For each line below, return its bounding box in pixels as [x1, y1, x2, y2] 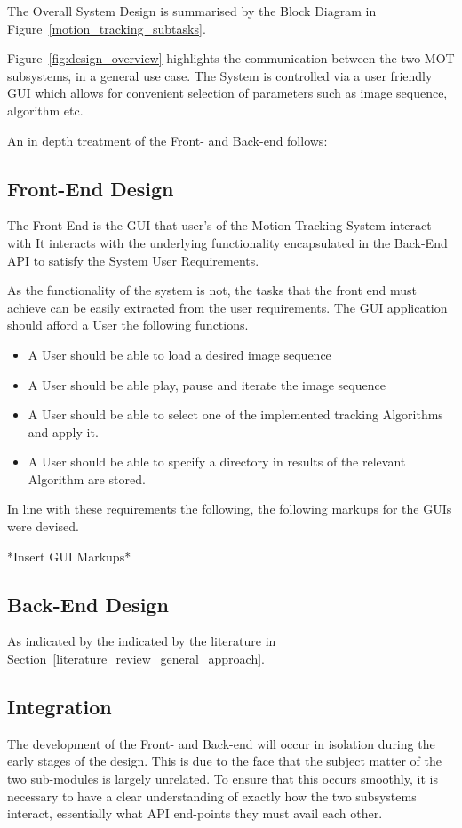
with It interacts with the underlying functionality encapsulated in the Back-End [7, 233, 448, 251]
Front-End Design [7, 174, 174, 202]
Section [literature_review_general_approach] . [7, 649, 265, 668]
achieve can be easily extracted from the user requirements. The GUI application [7, 298, 448, 316]
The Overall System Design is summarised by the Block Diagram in [7, 2, 377, 20]
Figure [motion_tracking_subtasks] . [7, 19, 206, 37]
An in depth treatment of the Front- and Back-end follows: [7, 131, 328, 149]
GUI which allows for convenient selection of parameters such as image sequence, [7, 84, 448, 102]
